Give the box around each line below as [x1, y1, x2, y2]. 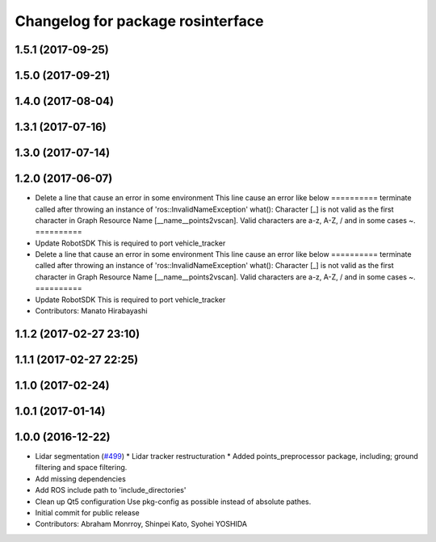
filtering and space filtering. [35, 463, 128, 473]
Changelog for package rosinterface [15, 12, 264, 30]
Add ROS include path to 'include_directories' [35, 485, 187, 495]
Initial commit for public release [35, 507, 140, 517]
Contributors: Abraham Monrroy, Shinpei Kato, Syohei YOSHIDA [35, 519, 248, 529]
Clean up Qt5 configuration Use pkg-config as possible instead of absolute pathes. [35, 497, 312, 506]
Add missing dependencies [35, 473, 127, 484]
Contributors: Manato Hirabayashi [35, 306, 149, 316]
